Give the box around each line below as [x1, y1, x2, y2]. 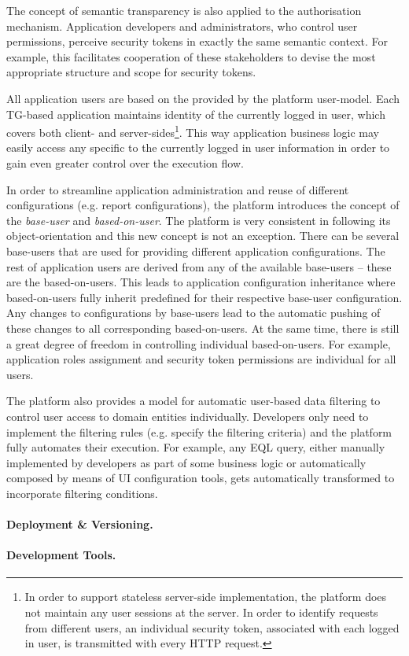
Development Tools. [6, 547, 116, 563]
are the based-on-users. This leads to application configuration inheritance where [6, 274, 396, 290]
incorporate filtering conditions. [6, 485, 158, 501]
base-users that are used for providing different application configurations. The [6, 242, 385, 259]
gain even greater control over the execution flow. [6, 155, 244, 171]
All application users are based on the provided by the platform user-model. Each [6, 90, 400, 106]
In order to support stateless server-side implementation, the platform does [24, 588, 387, 605]
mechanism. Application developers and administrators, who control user [6, 17, 358, 34]
